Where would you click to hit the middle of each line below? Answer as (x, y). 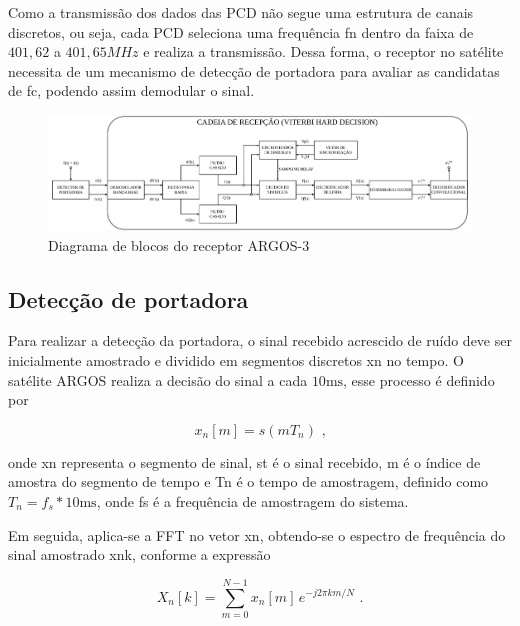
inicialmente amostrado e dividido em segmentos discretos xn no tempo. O (236, 360)
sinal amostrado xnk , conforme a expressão (139, 554)
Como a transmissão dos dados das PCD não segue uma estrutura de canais (241, 12)
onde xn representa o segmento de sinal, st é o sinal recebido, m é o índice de (244, 461)
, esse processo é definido (419, 379)
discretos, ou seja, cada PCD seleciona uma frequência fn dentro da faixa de (241, 31)
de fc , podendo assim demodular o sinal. (131, 90)
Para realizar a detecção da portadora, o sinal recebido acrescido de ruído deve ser (260, 340)
